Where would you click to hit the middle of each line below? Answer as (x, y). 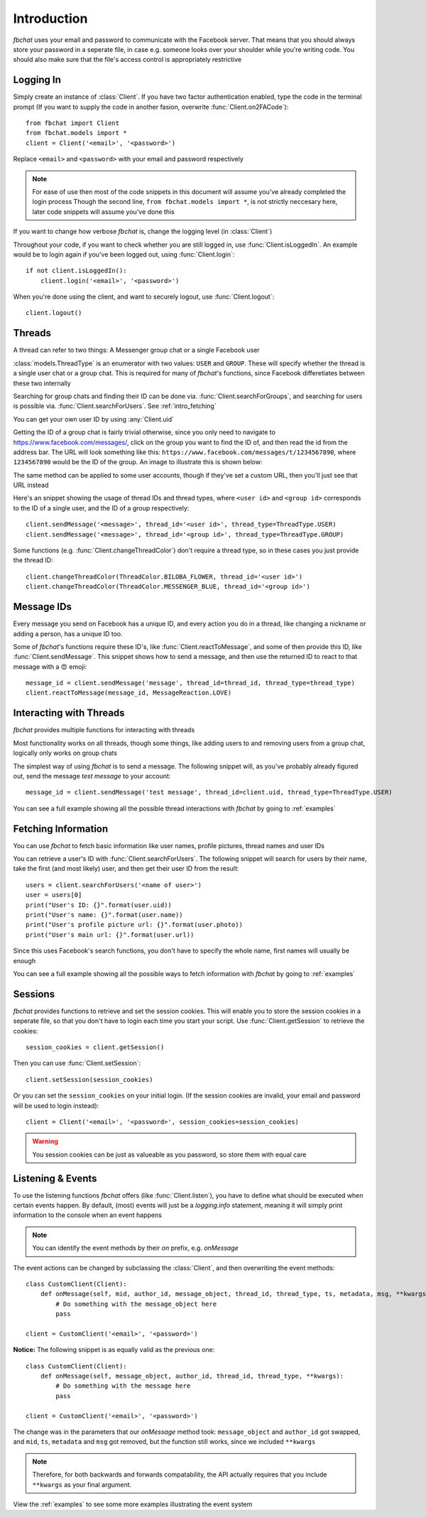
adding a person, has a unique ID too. (68, 633)
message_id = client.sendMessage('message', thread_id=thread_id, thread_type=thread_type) (190, 683)
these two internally (42, 383)
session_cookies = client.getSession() (95, 1047)
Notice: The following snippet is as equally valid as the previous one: (114, 1350)
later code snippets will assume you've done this (104, 211)
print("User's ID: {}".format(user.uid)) (99, 905)
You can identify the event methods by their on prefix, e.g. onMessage (136, 1248)
